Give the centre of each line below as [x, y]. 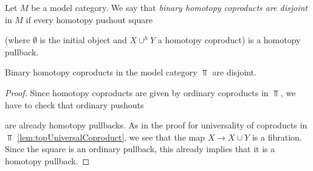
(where [18, 40]
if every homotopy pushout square [89, 19]
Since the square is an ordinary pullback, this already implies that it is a [140, 149]
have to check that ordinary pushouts [74, 104]
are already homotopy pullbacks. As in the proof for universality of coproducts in [156, 125]
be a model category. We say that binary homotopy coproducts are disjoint [170, 7]
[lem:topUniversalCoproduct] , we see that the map [111, 137]
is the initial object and [83, 40]
